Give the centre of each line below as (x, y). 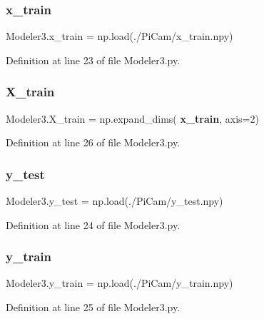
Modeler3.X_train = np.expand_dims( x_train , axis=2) (132, 118)
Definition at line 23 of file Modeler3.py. (93, 60)
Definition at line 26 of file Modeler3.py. (93, 142)
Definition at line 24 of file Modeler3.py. (93, 224)
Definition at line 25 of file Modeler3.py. (93, 307)
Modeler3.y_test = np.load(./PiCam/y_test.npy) (115, 201)
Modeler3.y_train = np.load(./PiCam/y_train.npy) (120, 283)
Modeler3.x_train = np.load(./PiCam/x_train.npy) (120, 36)
